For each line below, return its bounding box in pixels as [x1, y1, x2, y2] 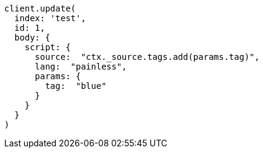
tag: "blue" [45, 81, 107, 91]
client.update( [4, 4, 76, 13]
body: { [14, 33, 50, 42]
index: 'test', [14, 13, 86, 23]
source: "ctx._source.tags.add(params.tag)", [35, 52, 260, 62]
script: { [24, 42, 71, 52]
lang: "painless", [35, 62, 127, 71]
